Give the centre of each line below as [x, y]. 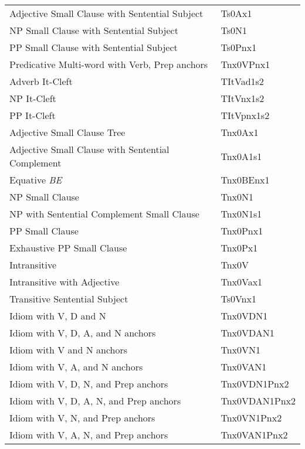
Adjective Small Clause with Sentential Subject [106, 13]
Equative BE [36, 180]
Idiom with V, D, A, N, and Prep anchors [95, 401]
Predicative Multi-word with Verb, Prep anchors [109, 64]
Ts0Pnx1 [239, 47]
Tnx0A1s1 [241, 156]
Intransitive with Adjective [65, 282]
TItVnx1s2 [243, 98]
